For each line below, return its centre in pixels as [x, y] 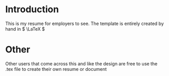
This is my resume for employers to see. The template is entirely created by [85, 23]
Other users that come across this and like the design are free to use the [81, 64]
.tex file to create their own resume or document [56, 69]
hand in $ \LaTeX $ [25, 29]
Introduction [32, 9]
